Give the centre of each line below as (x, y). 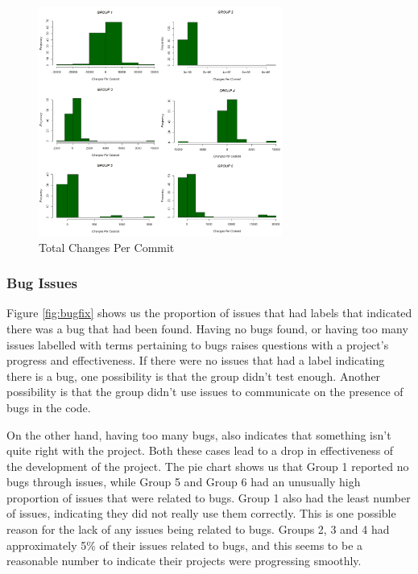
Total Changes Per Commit (107, 247)
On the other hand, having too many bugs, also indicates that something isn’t (199, 434)
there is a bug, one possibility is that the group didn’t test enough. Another (194, 376)
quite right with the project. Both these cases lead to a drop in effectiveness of (200, 450)
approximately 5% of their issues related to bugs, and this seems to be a (185, 545)
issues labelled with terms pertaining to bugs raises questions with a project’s (198, 344)
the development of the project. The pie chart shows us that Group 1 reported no (208, 466)
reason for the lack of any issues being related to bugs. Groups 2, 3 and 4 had (198, 529)
